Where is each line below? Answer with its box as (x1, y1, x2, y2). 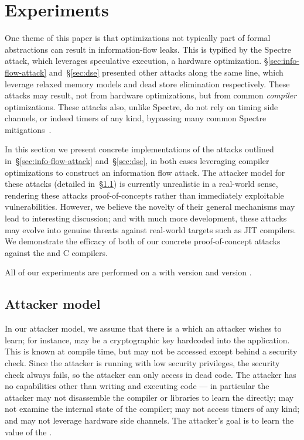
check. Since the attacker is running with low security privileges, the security (5, 356, 280, 369)
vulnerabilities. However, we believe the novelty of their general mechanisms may (5, 200, 295, 213)
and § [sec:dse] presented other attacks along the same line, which (49, 66, 283, 78)
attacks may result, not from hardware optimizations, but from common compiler (5, 89, 297, 101)
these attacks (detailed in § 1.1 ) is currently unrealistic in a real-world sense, (5, 178, 278, 190)
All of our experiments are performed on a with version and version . (5, 266, 252, 278)
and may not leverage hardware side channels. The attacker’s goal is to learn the (5, 414, 294, 426)
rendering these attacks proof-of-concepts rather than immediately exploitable (5, 189, 284, 201)
